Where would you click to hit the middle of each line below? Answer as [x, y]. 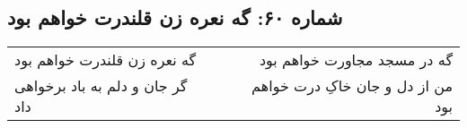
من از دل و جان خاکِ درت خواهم [352, 86]
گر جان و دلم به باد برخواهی [101, 86]
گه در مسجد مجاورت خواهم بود [356, 60]
